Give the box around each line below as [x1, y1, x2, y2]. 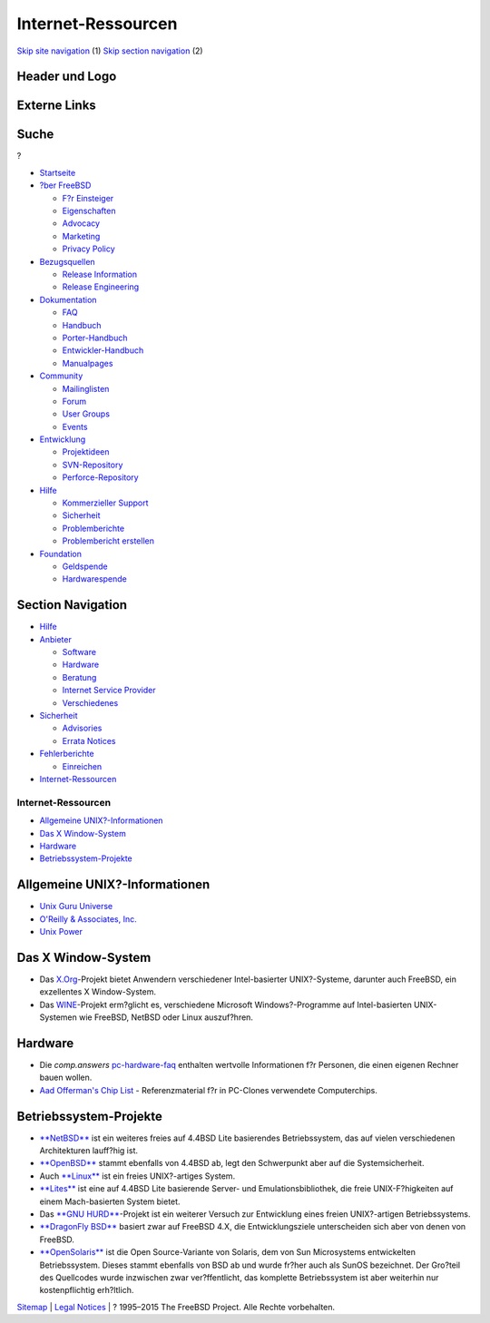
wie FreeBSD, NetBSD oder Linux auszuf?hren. [78, 1012, 254, 1023]
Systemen [39, 1012, 77, 1023]
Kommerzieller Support [62, 497, 149, 508]
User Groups [62, 408, 111, 419]
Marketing [62, 230, 101, 241]
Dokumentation [39, 294, 97, 305]
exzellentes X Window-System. [39, 986, 157, 997]
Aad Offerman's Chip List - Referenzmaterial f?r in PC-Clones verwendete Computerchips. [39, 1084, 378, 1095]
